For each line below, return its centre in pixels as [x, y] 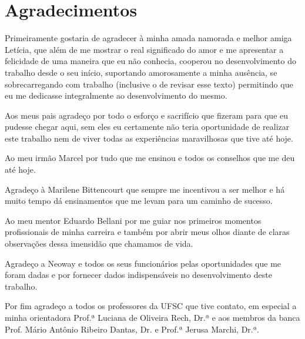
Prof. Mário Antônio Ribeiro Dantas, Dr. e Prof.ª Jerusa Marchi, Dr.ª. [132, 329]
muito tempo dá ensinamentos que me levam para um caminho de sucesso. [139, 201]
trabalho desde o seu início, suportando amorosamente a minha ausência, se [141, 72]
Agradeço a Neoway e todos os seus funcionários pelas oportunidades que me [143, 263]
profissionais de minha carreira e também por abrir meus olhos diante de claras [147, 232]
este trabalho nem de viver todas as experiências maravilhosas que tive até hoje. [149, 138]
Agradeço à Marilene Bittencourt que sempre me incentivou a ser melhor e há [145, 189]
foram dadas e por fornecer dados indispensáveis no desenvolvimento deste [138, 275]
